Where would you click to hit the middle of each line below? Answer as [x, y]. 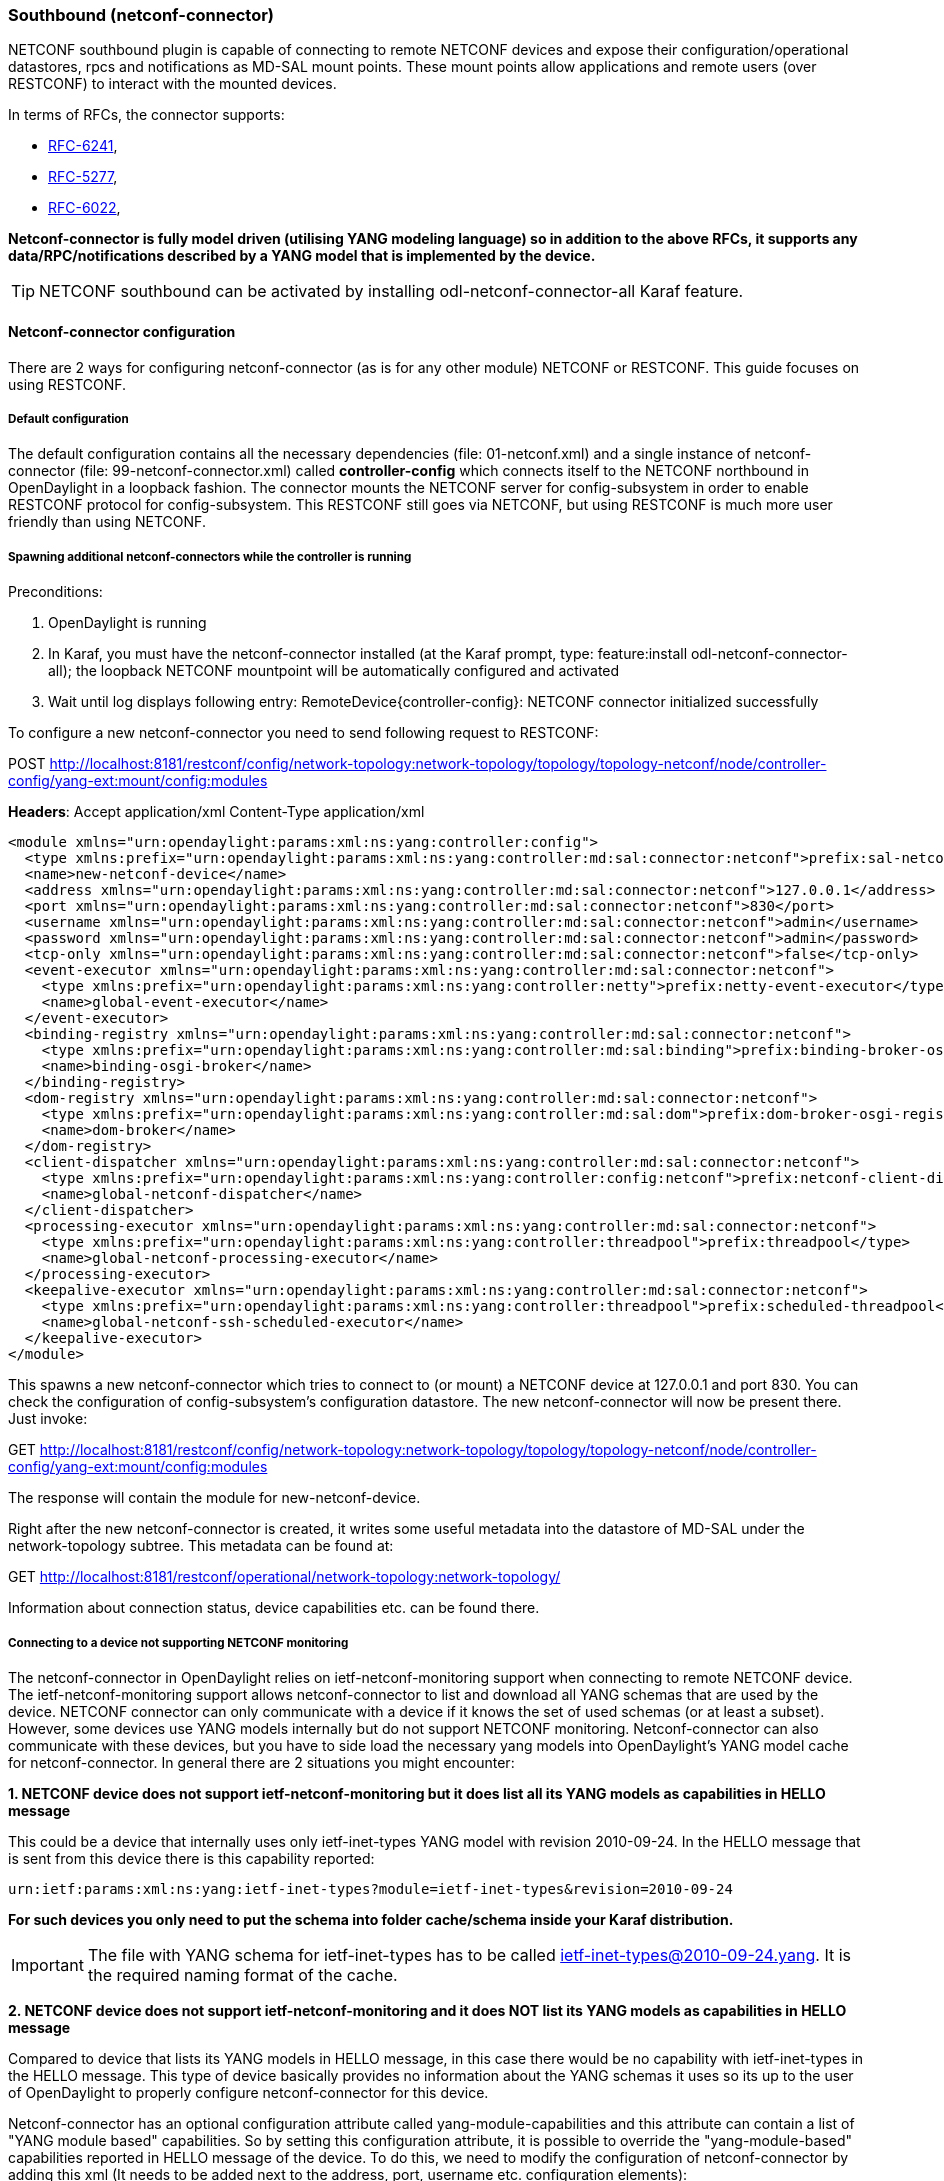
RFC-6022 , [84, 208]
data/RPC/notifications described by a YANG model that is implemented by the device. [302, 256]
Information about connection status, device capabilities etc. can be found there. [274, 1608]
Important [47, 1964]
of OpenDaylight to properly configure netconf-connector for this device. [248, 2092]
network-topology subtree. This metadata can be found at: [201, 1546]
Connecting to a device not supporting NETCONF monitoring [178, 1642]
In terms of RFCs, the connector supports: [146, 115]
